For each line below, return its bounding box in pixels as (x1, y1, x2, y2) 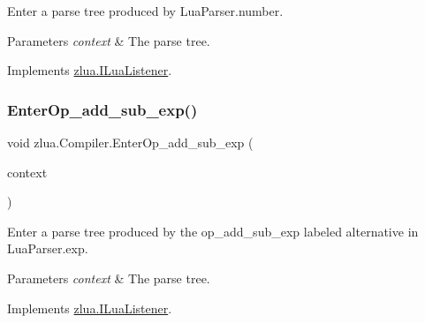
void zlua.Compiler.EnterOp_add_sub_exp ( (7, 133, 254, 151)
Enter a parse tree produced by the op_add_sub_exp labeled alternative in (7, 222, 419, 240)
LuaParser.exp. (7, 239, 88, 258)
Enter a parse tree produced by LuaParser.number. (7, 2, 284, 19)
